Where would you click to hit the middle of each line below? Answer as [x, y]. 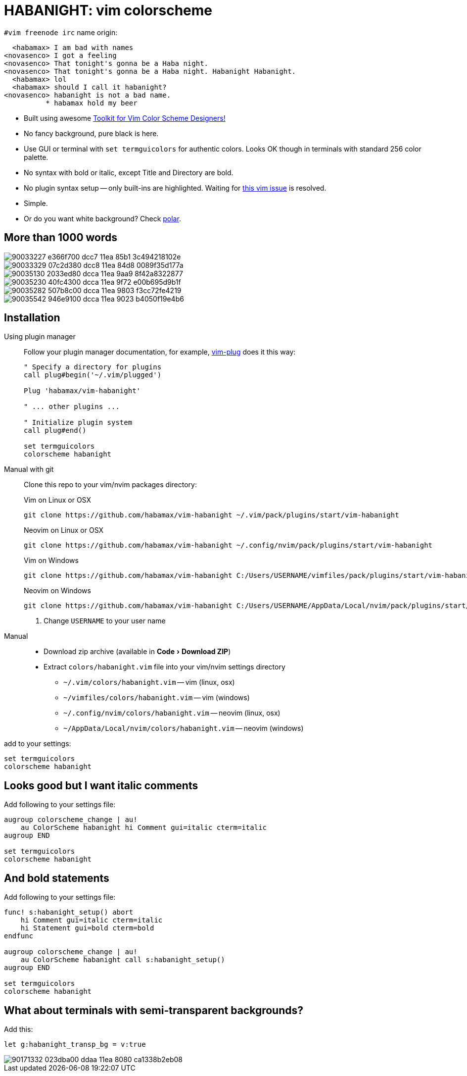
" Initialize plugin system [78, 423]
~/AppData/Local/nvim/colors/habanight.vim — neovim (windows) [184, 728]
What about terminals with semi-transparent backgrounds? [154, 1010]
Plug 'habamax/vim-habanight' [82, 391]
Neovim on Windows [57, 591]
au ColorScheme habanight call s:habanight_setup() [123, 960]
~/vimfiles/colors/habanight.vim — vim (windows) [157, 698]
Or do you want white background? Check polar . [102, 218]
